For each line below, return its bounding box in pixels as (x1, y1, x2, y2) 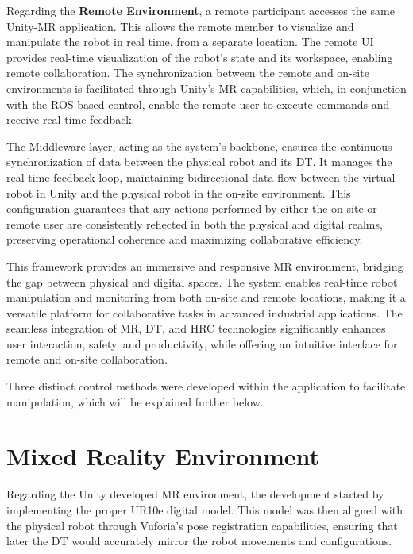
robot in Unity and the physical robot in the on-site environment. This (6, 184, 351, 201)
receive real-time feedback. (6, 111, 135, 128)
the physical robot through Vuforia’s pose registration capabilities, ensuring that (6, 517, 398, 533)
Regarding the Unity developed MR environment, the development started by (6, 486, 384, 502)
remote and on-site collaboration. (6, 351, 168, 367)
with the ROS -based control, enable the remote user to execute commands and (6, 95, 390, 112)
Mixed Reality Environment (6, 440, 320, 472)
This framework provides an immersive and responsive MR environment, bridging (6, 257, 403, 274)
